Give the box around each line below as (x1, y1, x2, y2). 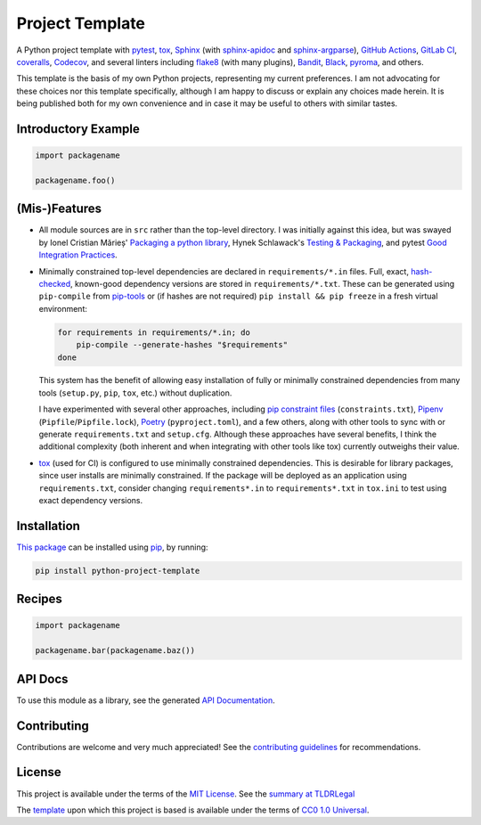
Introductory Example (16, 121, 140, 136)
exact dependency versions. (38, 495, 143, 505)
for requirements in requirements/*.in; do (57, 327, 251, 338)
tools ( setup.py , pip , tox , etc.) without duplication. (38, 388, 232, 398)
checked (38, 278, 71, 289)
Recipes (16, 592, 62, 607)
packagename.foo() (35, 175, 116, 185)
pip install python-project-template (35, 566, 200, 576)
